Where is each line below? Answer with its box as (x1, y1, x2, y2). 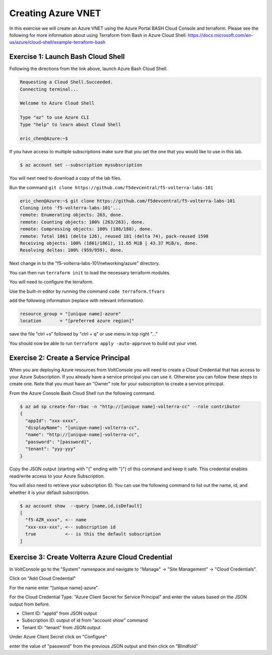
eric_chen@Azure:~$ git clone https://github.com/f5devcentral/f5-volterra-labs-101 (20, 198, 235, 204)
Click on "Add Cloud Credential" (9, 575, 76, 581)
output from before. (9, 601, 50, 607)
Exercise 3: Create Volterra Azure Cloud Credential (9, 553, 172, 561)
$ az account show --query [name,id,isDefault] (20, 503, 143, 509)
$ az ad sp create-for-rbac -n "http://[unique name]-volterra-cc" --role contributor (20, 404, 241, 409)
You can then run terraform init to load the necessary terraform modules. (9, 269, 171, 276)
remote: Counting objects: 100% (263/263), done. (20, 219, 145, 225)
